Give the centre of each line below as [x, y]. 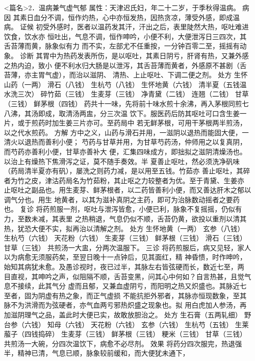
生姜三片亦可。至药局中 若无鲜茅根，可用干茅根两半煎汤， [153, 123]
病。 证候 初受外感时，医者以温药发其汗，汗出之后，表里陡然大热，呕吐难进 [127, 27]
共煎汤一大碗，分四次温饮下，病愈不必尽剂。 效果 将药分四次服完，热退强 [123, 343]
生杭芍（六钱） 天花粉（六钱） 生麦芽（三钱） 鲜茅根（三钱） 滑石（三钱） [125, 238]
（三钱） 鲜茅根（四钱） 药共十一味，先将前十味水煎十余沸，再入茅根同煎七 [127, 103]
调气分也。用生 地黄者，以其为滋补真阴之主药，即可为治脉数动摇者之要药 [122, 199]
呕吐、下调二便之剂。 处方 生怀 [197, 75]
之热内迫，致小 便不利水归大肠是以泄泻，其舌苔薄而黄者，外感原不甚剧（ [122, 65]
